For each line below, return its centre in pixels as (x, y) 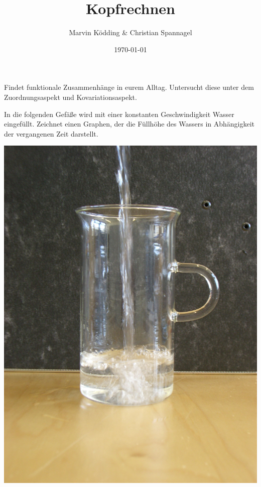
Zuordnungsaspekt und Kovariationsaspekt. (71, 97)
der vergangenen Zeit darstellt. (51, 133)
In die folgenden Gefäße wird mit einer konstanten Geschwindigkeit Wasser (119, 114)
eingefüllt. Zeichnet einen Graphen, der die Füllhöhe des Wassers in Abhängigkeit (129, 124)
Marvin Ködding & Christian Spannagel (130, 32)
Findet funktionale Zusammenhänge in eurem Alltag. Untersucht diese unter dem (129, 87)
